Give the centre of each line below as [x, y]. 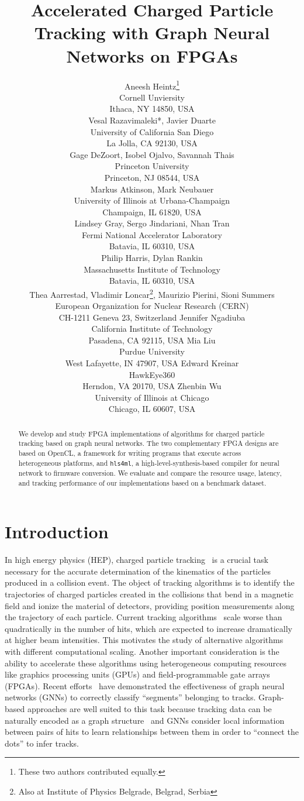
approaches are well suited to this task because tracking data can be [149, 708]
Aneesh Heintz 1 [152, 85]
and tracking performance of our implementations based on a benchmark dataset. [142, 482]
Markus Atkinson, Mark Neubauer [152, 189]
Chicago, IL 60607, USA [152, 409]
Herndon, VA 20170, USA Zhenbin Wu [152, 386]
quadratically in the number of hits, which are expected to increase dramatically [148, 628]
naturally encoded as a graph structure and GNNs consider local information [145, 720]
